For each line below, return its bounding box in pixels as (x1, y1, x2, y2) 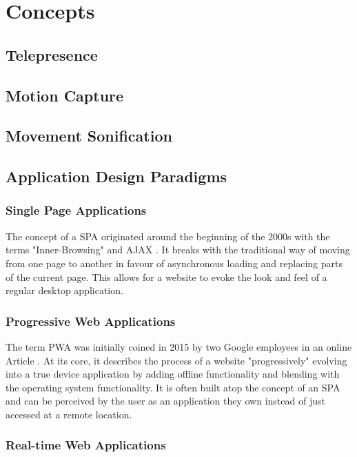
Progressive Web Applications (6, 312, 176, 329)
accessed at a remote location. (6, 407, 132, 421)
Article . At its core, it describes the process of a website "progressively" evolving (6, 353, 347, 367)
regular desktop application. (6, 283, 123, 298)
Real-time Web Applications (6, 436, 166, 454)
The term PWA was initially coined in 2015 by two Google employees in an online (6, 339, 352, 353)
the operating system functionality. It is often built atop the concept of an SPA (6, 380, 340, 394)
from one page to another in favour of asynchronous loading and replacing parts (6, 255, 343, 270)
